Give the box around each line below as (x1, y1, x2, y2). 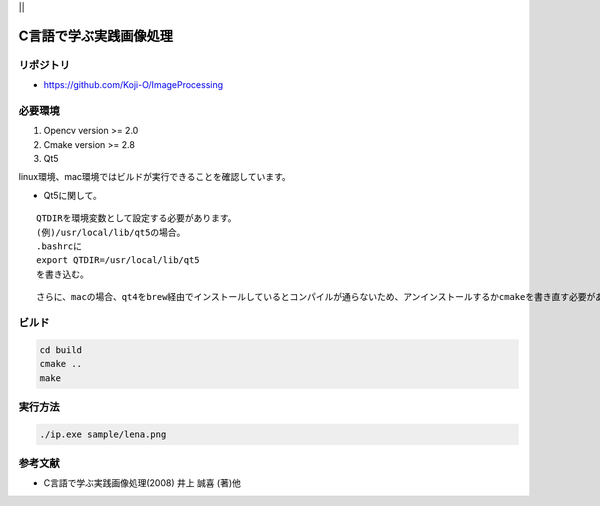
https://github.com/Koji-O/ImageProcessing (43, 79, 224, 91)
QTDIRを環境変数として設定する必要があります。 (36, 213, 237, 224)
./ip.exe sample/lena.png (39, 428, 167, 440)
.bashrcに (36, 241, 83, 252)
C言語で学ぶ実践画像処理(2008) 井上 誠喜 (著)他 (43, 477, 242, 489)
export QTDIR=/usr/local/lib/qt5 (36, 255, 200, 266)
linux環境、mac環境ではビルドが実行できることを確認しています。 (18, 171, 291, 183)
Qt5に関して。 (43, 189, 102, 201)
